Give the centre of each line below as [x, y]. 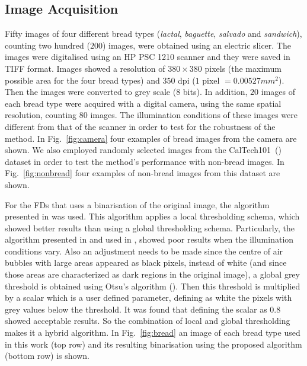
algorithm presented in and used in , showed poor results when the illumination [149, 239]
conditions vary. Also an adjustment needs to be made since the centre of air [144, 251]
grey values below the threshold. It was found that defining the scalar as [136, 309]
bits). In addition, [215, 92]
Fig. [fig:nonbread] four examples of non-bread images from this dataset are [143, 173]
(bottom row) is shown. [47, 356]
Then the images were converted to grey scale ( [91, 92]
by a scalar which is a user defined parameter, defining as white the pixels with [148, 297]
